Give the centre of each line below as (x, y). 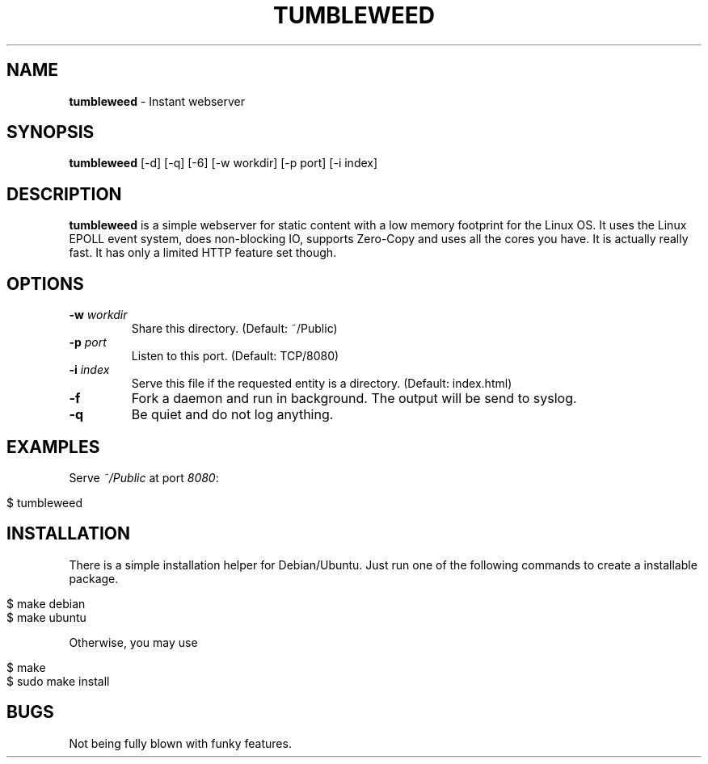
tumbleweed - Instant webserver (157, 101)
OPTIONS (45, 283)
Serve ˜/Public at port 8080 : (144, 477)
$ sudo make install (58, 681)
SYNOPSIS (51, 132)
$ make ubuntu (46, 617)
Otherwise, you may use (133, 642)
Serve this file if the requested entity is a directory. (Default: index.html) (322, 384)
